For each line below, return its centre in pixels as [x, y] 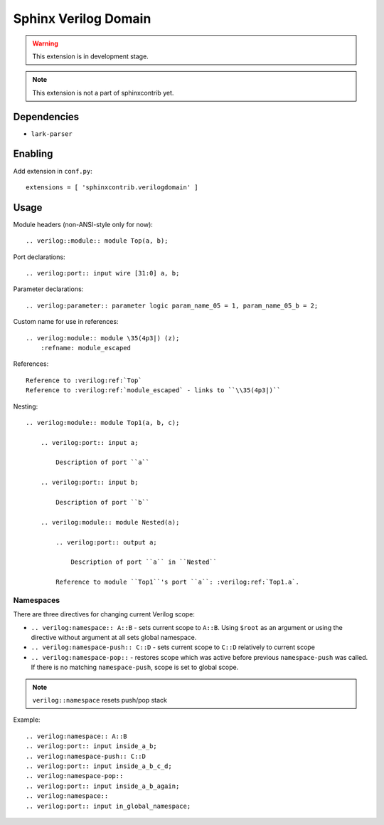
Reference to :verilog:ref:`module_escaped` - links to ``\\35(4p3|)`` [153, 390]
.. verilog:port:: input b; [89, 483]
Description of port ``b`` [103, 503]
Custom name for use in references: [66, 322]
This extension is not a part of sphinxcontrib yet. [103, 93]
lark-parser [52, 134]
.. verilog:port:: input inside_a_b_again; [103, 786]
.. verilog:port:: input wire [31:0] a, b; [103, 273]
